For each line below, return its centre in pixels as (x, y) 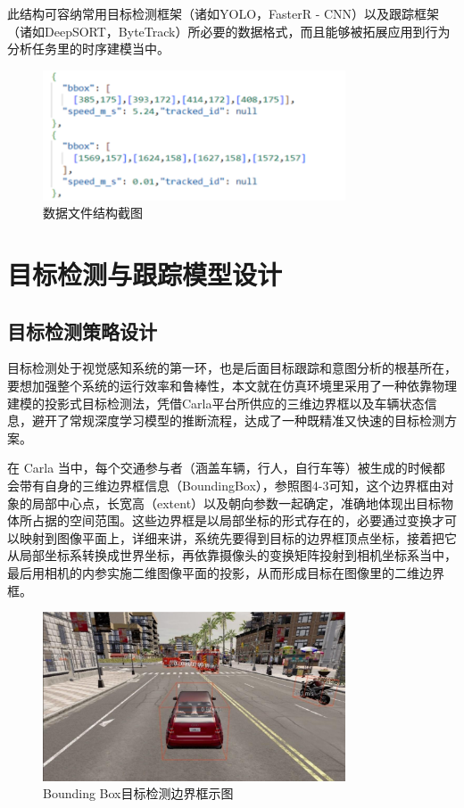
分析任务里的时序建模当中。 (88, 49)
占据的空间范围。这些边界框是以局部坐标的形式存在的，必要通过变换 (232, 520)
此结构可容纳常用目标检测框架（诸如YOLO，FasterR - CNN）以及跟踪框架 (224, 13)
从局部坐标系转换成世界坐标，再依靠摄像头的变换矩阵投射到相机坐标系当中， (232, 555)
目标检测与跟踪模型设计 (145, 273)
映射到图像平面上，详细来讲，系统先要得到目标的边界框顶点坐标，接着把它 (238, 537)
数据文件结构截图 (93, 213)
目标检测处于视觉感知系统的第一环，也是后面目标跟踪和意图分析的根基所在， (232, 368)
